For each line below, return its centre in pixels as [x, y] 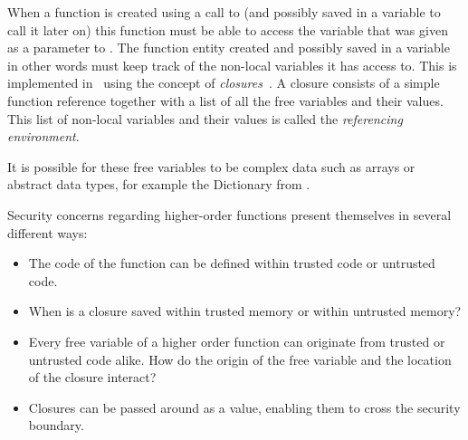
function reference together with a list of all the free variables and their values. [225, 100]
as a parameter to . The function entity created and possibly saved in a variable [229, 48]
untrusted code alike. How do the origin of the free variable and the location [240, 359]
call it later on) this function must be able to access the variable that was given [228, 29]
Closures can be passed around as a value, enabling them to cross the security [244, 407]
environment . [43, 136]
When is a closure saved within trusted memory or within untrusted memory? [245, 311]
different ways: [48, 232]
